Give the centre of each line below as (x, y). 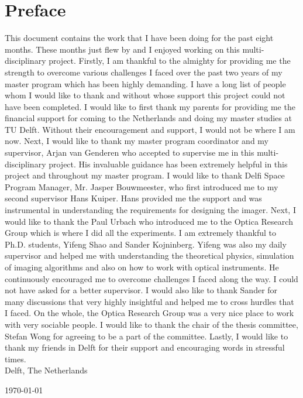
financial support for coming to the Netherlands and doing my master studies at (148, 118)
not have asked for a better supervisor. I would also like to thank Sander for (141, 290)
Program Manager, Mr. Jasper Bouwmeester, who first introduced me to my (142, 186)
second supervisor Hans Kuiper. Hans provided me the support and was (133, 198)
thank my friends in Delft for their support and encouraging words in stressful (145, 347)
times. (16, 358)
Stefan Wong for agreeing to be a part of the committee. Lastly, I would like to (147, 336)
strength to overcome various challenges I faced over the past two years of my (144, 72)
